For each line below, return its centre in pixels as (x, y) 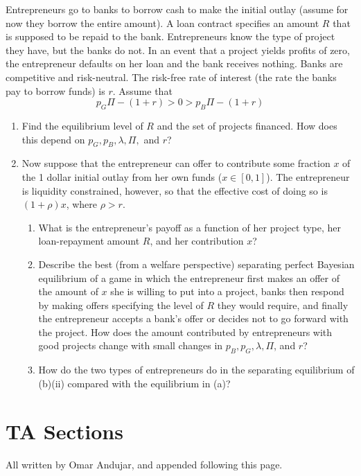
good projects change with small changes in (131, 345)
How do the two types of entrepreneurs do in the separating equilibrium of (196, 370)
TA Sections (64, 431)
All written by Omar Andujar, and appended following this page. (144, 464)
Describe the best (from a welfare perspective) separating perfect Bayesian (196, 264)
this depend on (53, 139)
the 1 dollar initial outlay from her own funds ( (122, 176)
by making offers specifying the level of (121, 305)
